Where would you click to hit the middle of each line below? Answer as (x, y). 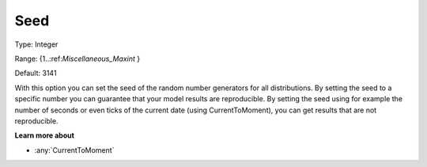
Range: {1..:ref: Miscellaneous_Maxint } (77, 59)
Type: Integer (36, 44)
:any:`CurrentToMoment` (74, 150)
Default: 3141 (36, 73)
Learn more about (45, 135)
